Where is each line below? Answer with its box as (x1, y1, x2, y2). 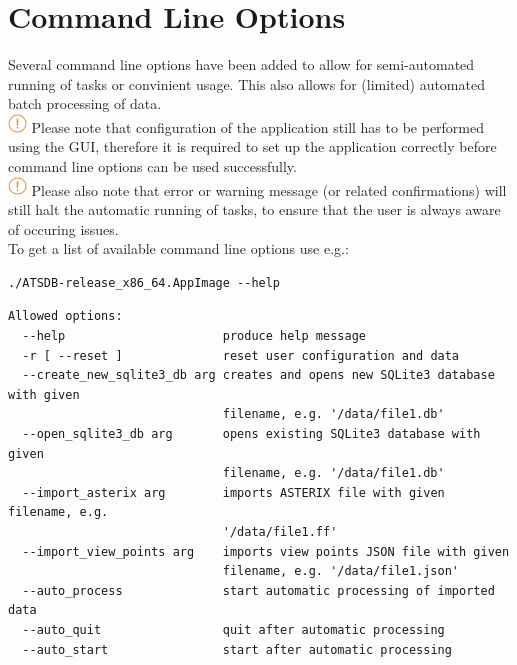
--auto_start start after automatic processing (22, 642, 452, 657)
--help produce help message (22, 329, 366, 344)
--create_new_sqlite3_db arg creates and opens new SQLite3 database (22, 368, 495, 383)
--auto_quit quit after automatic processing (22, 622, 445, 637)
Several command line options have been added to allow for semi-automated (8, 54, 475, 75)
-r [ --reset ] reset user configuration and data (22, 348, 460, 363)
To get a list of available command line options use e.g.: (8, 238, 349, 259)
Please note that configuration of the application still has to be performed (31, 116, 485, 137)
